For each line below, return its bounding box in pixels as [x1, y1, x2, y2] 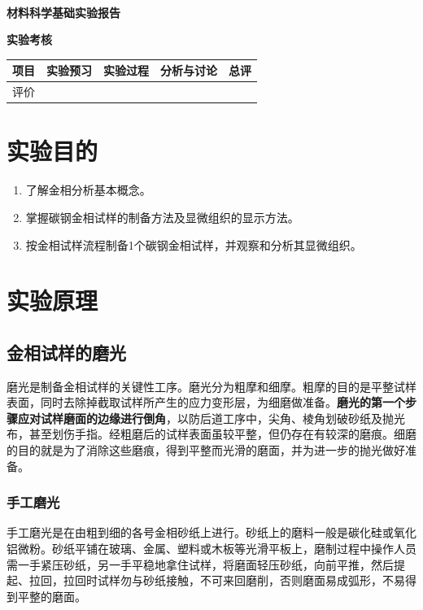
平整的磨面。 [17, 587, 86, 604]
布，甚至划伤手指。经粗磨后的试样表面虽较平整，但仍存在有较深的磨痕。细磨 [7, 425, 416, 442]
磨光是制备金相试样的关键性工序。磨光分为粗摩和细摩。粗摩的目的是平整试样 [7, 377, 416, 394]
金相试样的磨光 [7, 339, 126, 364]
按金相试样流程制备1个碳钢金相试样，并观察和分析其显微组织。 [25, 236, 362, 253]
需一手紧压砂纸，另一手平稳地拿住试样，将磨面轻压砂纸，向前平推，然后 [7, 556, 394, 573]
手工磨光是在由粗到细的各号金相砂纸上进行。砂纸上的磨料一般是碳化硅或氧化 [7, 524, 416, 541]
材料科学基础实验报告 [7, 3, 120, 20]
